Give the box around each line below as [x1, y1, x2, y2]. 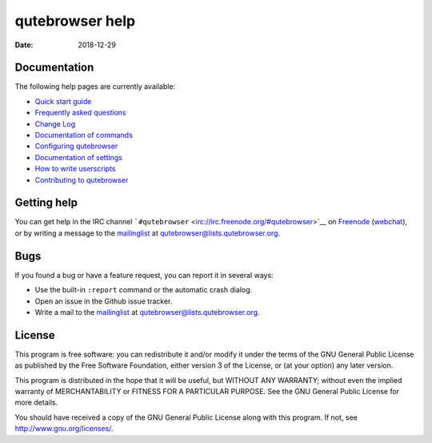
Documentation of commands [34, 131, 134, 140]
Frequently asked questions [34, 108, 126, 118]
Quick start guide [34, 96, 92, 106]
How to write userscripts [34, 164, 116, 174]
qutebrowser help [14, 12, 136, 30]
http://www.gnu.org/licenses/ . [14, 424, 114, 433]
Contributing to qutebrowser [34, 175, 129, 184]
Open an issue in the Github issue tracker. [34, 296, 173, 306]
